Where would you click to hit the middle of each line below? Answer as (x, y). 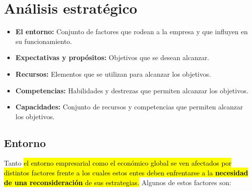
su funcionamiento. (44, 41)
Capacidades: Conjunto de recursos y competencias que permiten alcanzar (129, 107)
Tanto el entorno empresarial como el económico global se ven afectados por (118, 163)
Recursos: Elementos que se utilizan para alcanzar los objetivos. (113, 74)
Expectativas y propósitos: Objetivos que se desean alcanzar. (112, 57)
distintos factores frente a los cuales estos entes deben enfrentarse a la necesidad (126, 173)
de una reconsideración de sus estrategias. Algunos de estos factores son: (118, 182)
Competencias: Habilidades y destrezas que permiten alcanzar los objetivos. (132, 90)
